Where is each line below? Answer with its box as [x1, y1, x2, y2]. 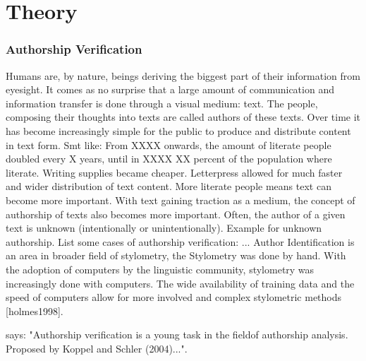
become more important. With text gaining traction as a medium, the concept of [6, 192, 355, 207]
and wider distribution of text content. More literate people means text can [6, 179, 331, 194]
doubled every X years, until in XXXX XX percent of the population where [6, 151, 332, 166]
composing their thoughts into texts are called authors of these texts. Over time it [6, 110, 361, 124]
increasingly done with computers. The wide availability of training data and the [6, 276, 355, 290]
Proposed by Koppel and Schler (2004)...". [6, 341, 188, 355]
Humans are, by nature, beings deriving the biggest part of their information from [6, 68, 361, 83]
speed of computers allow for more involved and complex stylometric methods [6, 290, 342, 304]
